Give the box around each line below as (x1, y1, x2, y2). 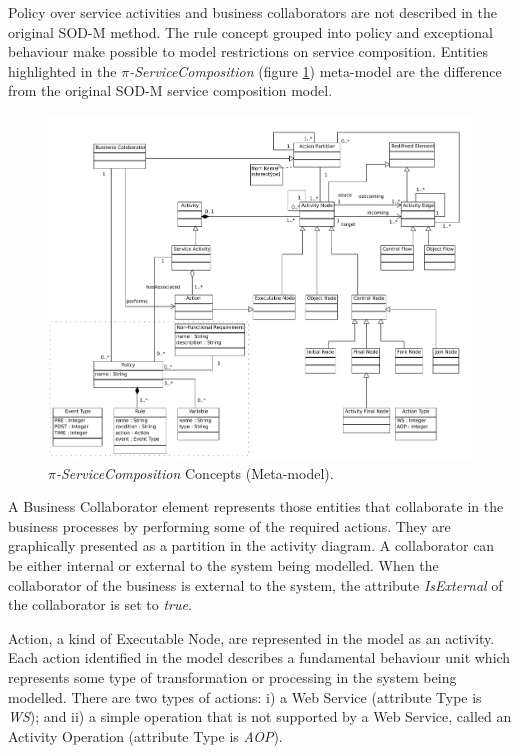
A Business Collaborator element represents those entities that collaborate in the (8, 496, 504, 517)
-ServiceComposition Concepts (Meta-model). (55, 462, 334, 483)
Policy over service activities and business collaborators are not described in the (8, 2, 498, 22)
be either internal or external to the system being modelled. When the (8, 554, 439, 575)
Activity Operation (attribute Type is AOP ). (8, 725, 283, 746)
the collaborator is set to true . (8, 594, 192, 615)
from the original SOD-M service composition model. (8, 80, 333, 101)
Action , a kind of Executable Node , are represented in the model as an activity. (8, 627, 495, 648)
